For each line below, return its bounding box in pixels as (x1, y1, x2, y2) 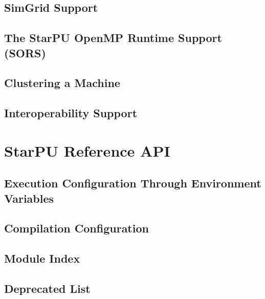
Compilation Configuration (4, 220, 149, 236)
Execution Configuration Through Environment (4, 175, 261, 191)
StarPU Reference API (4, 140, 170, 161)
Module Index (4, 250, 80, 266)
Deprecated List (4, 281, 91, 296)
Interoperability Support (4, 105, 138, 121)
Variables (4, 190, 54, 206)
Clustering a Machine (4, 75, 120, 91)
